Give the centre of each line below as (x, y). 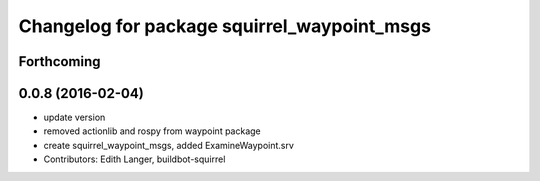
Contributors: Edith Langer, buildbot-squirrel (134, 159)
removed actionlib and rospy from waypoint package (152, 131)
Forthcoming (59, 61)
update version (74, 117)
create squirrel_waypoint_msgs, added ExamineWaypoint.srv (169, 145)
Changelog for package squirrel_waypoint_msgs (225, 26)
